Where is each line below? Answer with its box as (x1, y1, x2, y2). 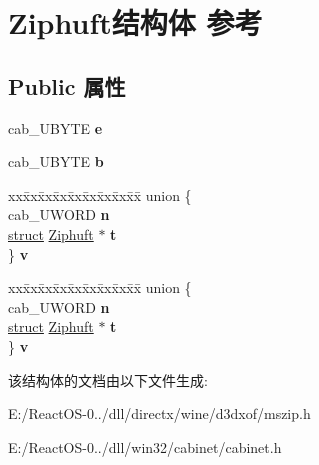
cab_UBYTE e (8, 117, 103, 138)
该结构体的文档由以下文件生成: (8, 369, 208, 390)
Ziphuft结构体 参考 (8, 2, 263, 43)
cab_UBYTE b (8, 151, 104, 172)
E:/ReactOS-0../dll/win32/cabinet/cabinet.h (8, 436, 282, 457)
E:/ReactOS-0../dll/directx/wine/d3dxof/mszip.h (8, 403, 311, 424)
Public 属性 (8, 70, 126, 101)
